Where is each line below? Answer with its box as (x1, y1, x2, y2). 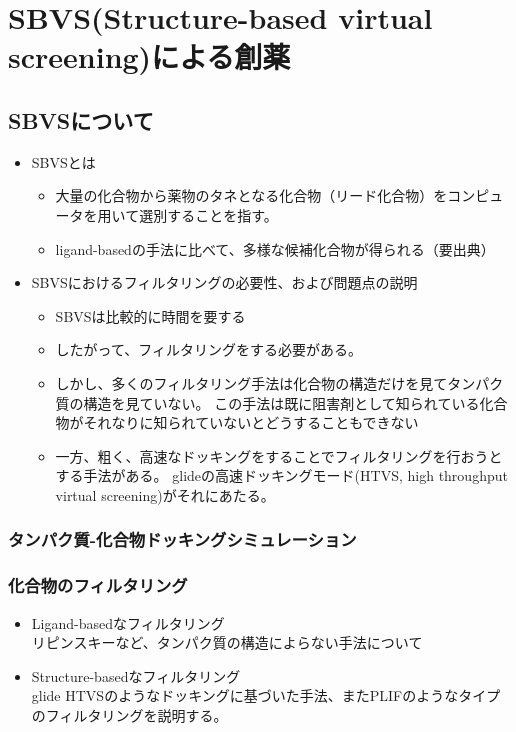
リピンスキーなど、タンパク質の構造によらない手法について (31, 632, 423, 653)
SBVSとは (31, 151, 96, 172)
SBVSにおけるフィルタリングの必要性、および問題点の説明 (31, 272, 418, 293)
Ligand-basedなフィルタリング (31, 612, 225, 633)
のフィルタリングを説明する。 (31, 704, 228, 725)
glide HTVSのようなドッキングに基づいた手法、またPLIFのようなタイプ (31, 685, 501, 706)
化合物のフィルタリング (8, 573, 188, 598)
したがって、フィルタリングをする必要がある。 (55, 339, 362, 360)
